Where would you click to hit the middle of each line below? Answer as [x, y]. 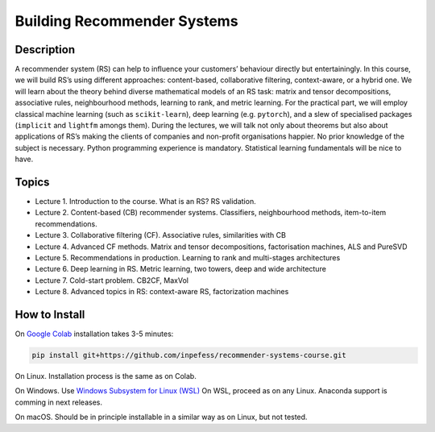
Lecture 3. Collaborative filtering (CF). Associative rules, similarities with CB [160, 235]
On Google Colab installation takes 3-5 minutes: [94, 334]
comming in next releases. [58, 402]
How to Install [50, 315]
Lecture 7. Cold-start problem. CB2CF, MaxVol [112, 280]
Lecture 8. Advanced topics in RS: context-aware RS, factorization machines [162, 292]
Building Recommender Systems [126, 21]
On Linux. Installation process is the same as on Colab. [106, 376]
